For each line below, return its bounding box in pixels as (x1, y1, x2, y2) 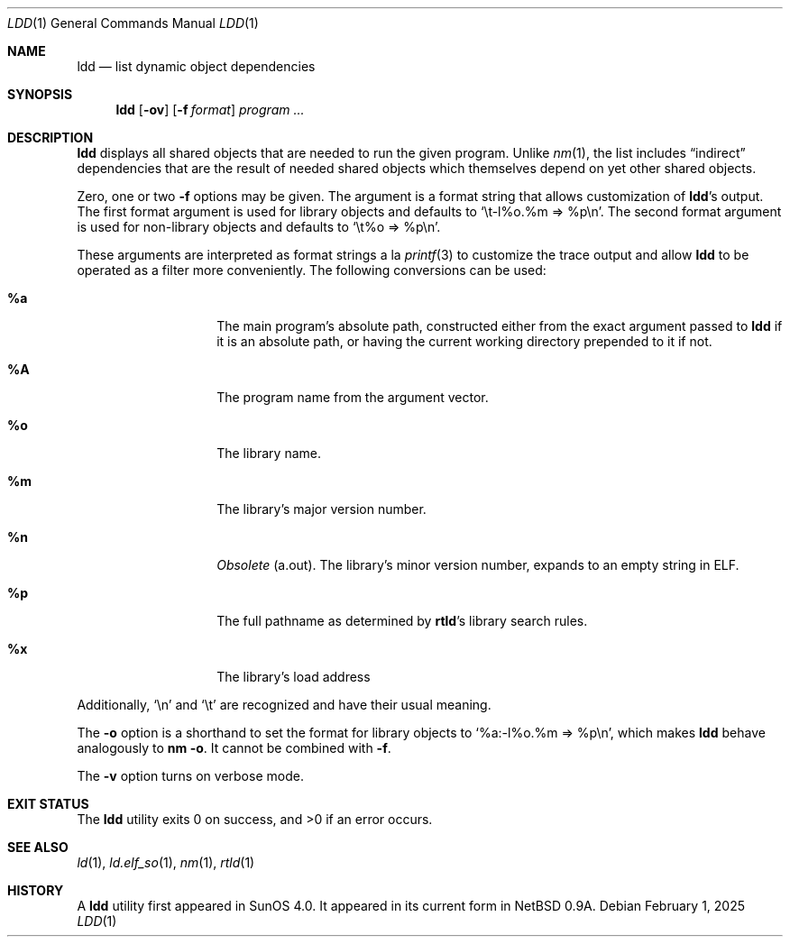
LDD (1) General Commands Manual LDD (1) (7, 15, 259, 31)
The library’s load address (216, 669, 371, 684)
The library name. (216, 445, 321, 461)
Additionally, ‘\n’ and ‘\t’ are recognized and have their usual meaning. (77, 697, 491, 712)
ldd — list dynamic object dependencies (77, 59, 316, 74)
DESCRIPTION (7, 130, 94, 145)
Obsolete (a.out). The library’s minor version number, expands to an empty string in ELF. (216, 557, 739, 573)
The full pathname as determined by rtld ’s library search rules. (216, 613, 588, 628)
